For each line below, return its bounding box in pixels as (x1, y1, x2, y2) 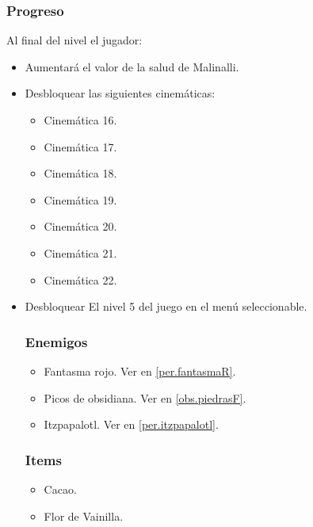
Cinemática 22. (44, 271, 117, 288)
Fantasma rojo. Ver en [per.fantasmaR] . (44, 362, 236, 379)
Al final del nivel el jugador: (6, 32, 143, 48)
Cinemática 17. (44, 138, 117, 155)
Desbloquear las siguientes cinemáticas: (25, 85, 216, 101)
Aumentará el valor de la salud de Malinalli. (25, 58, 239, 74)
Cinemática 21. (44, 244, 117, 261)
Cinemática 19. (44, 191, 117, 208)
